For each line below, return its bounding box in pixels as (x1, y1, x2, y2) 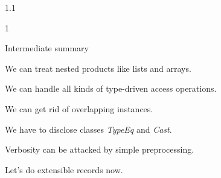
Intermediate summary (5, 42, 89, 54)
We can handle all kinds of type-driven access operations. (5, 82, 217, 95)
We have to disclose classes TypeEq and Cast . (5, 122, 172, 135)
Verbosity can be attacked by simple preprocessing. (5, 143, 194, 156)
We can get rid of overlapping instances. (5, 102, 153, 115)
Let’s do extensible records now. (5, 163, 123, 176)
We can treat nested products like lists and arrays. (5, 62, 191, 74)
